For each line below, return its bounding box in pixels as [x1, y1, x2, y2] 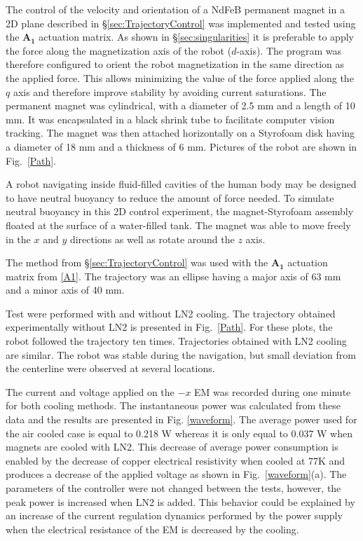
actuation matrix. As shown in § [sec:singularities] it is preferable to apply [39, 29, 354, 44]
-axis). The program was [236, 43, 341, 57]
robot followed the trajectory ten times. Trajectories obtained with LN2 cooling [6, 334, 347, 348]
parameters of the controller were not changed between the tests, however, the [6, 481, 341, 495]
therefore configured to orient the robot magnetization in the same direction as [6, 57, 344, 71]
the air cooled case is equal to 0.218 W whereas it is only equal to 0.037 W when [6, 425, 352, 440]
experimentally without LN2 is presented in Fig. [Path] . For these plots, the [6, 320, 333, 334]
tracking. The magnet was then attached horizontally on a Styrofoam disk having [6, 125, 355, 140]
